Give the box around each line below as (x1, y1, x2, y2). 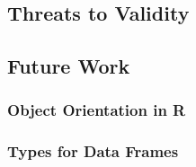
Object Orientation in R (7, 99, 186, 121)
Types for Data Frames (7, 140, 179, 163)
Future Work (7, 52, 130, 80)
